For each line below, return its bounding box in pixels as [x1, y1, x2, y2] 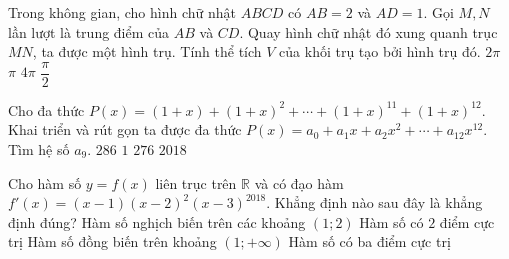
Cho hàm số [8, 172, 82, 193]
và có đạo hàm [254, 172, 344, 193]
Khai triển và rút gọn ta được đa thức [8, 119, 242, 140]
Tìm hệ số [8, 139, 70, 160]
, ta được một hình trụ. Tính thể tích [32, 41, 262, 62]
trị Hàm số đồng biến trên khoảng [8, 231, 217, 252]
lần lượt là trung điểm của [8, 21, 170, 42]
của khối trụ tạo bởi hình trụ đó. [279, 41, 481, 62]
